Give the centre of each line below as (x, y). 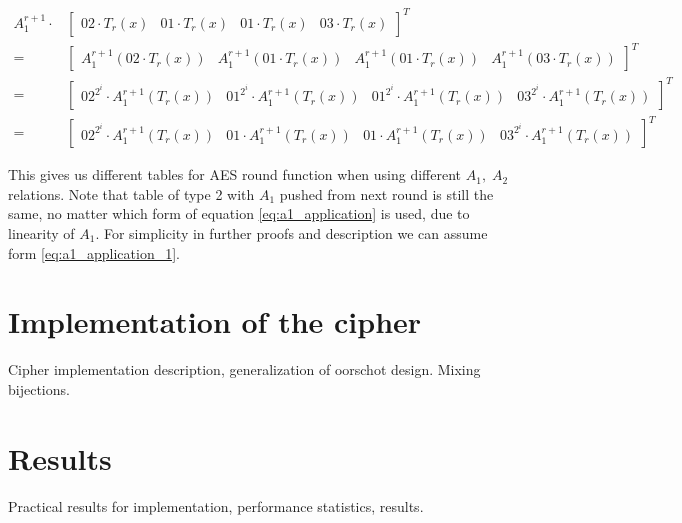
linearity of (41, 232)
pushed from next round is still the (386, 193)
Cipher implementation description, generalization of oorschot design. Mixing (244, 369)
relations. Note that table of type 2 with (131, 193)
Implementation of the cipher (215, 321)
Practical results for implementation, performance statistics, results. (216, 505)
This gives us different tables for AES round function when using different (235, 174)
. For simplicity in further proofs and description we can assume (291, 232)
